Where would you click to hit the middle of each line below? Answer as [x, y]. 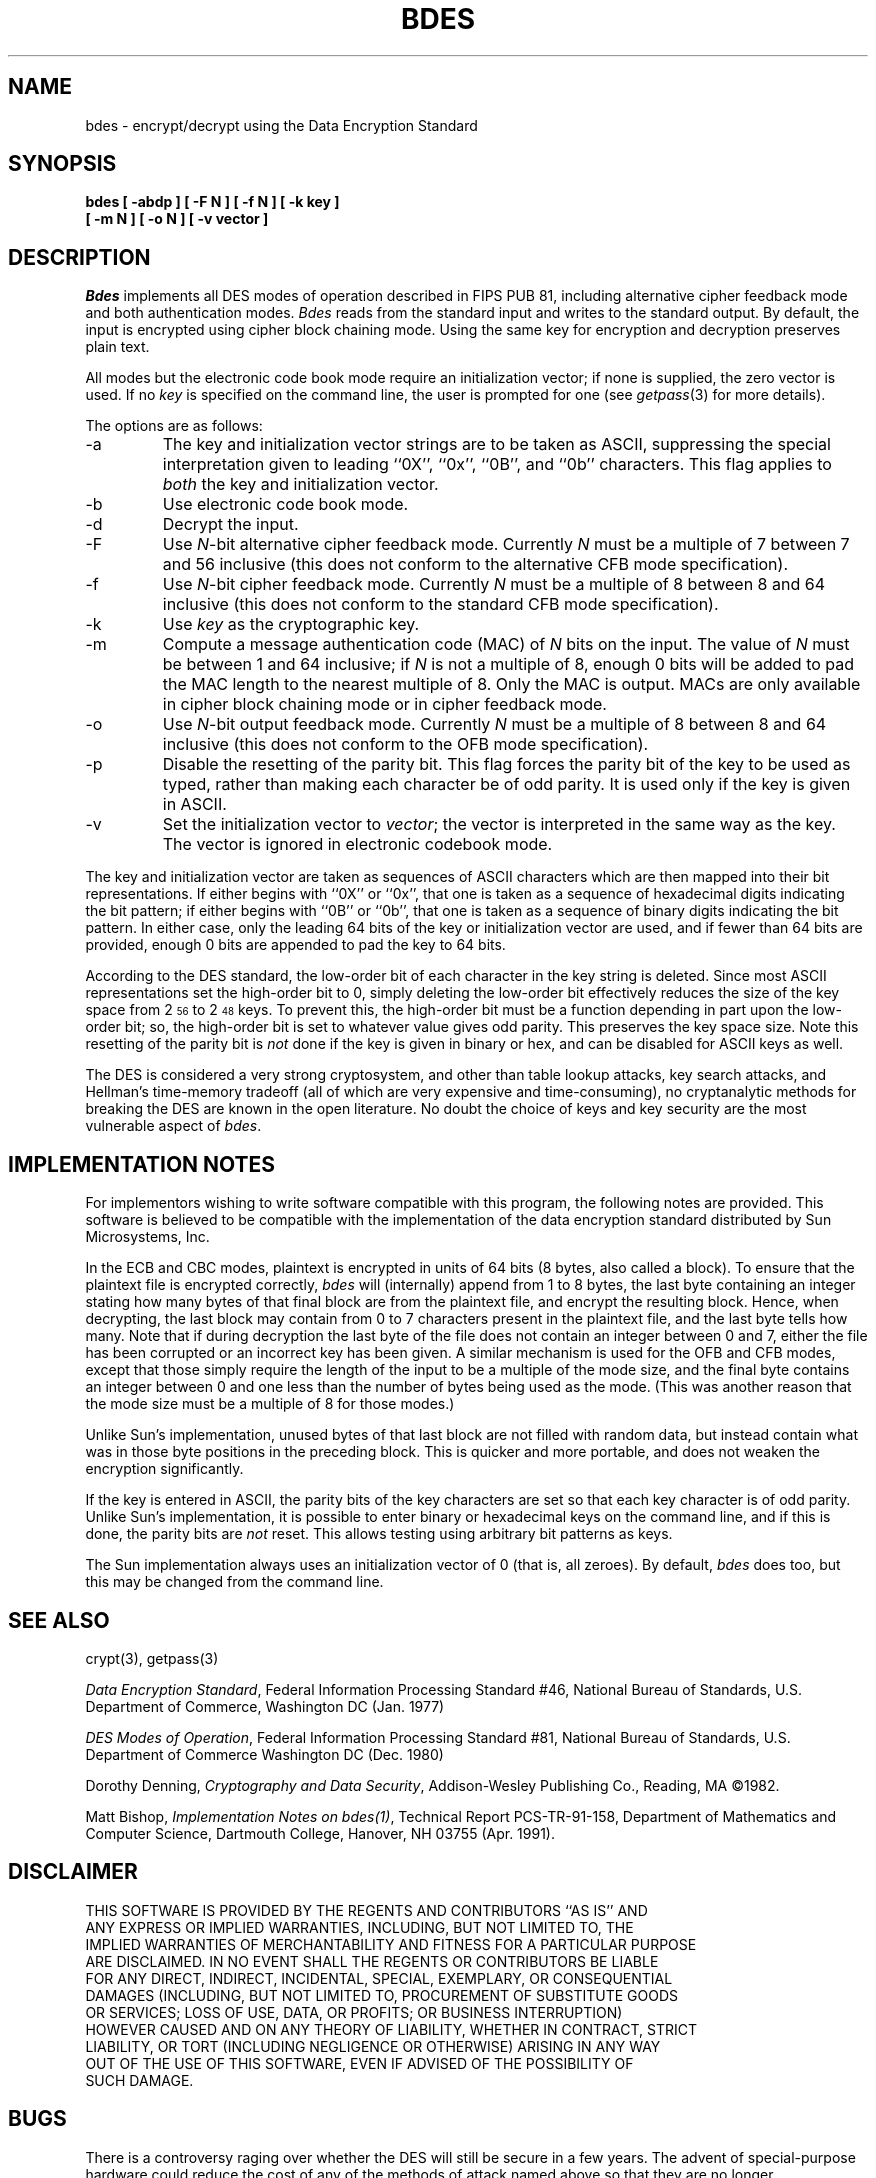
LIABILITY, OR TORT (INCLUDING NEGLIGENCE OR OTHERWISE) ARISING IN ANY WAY [373, 2046]
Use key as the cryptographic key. [291, 624]
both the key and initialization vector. [300, 484]
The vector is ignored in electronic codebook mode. [357, 844]
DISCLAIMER [73, 1872]
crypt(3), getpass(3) [152, 1658]
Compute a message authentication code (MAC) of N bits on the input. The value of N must [506, 644]
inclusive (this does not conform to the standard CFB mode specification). [440, 604]
